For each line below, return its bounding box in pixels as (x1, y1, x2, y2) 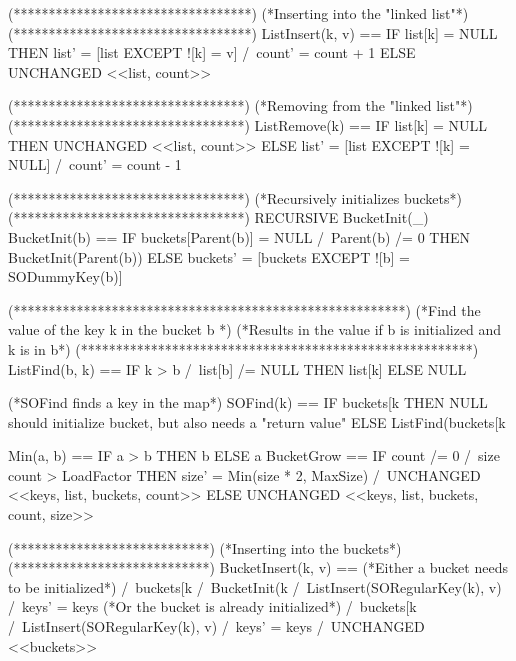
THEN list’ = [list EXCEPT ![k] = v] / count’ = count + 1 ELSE (8, 42, 416, 63)
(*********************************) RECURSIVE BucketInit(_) (8, 207, 429, 228)
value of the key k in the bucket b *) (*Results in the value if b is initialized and (8, 319, 502, 340)
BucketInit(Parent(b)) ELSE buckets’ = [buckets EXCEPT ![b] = (8, 246, 410, 267)
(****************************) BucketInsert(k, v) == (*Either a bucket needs (8, 557, 508, 578)
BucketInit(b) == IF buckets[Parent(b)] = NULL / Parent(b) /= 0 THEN (8, 226, 470, 247)
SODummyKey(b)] (8, 266, 123, 287)
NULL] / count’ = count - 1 (8, 154, 182, 175)
